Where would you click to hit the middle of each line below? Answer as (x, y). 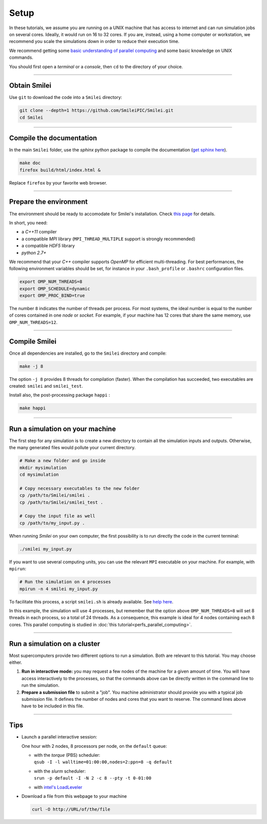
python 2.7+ (34, 253)
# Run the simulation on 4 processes (65, 582)
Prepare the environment (48, 202)
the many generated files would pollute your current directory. (72, 448)
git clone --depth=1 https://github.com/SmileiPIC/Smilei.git (96, 111)
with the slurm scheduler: (60, 771)
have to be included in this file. (53, 706)
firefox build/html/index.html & (60, 170)
